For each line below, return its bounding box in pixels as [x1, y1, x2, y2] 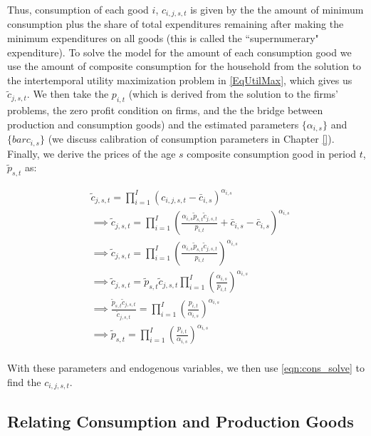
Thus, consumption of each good [7, 2, 149, 16]
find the [7, 374, 41, 389]
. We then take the [26, 86, 109, 101]
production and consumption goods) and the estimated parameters [7, 116, 299, 131]
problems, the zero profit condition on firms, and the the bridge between [7, 103, 323, 118]
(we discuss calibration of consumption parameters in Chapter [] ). [48, 131, 335, 146]
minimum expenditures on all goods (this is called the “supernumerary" [7, 31, 319, 46]
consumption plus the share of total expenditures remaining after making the [7, 16, 344, 31]
